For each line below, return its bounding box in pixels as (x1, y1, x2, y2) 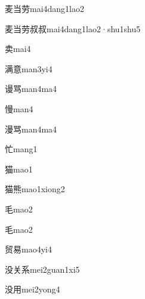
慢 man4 (5, 102, 33, 115)
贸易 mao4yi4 (5, 243, 52, 255)
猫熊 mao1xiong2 (5, 183, 65, 195)
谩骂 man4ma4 (5, 82, 57, 95)
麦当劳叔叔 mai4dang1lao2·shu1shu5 (5, 22, 141, 35)
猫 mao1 (5, 162, 33, 175)
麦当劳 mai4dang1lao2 (5, 2, 85, 14)
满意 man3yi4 (5, 62, 53, 75)
